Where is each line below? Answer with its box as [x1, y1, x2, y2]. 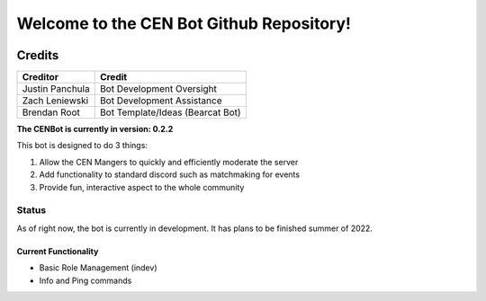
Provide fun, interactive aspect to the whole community [39, 181, 245, 192]
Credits [16, 48, 59, 63]
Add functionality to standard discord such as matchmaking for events [39, 169, 301, 180]
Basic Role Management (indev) [39, 262, 157, 273]
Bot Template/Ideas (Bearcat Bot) [99, 106, 242, 119]
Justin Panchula [22, 83, 90, 95]
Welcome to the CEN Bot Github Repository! [16, 13, 351, 33]
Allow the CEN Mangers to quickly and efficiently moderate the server [39, 156, 299, 167]
